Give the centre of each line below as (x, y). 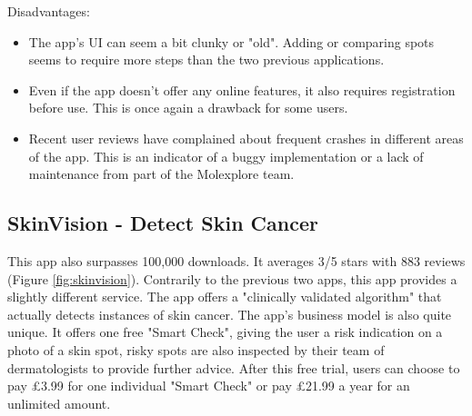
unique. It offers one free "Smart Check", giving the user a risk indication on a (225, 332)
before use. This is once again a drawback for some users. (188, 108)
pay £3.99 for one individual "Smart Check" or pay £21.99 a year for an (209, 386)
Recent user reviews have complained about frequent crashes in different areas (246, 138)
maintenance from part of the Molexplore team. (161, 174)
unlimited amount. (59, 403)
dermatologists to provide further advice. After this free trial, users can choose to (234, 367)
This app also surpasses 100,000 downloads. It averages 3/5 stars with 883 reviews (236, 260)
